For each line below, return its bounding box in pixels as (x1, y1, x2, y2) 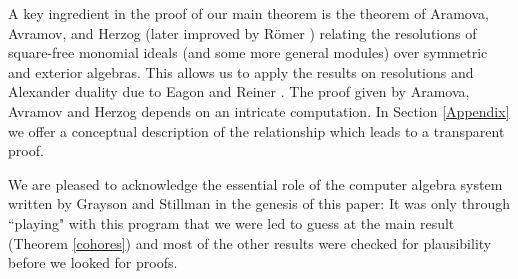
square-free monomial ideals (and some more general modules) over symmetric (8, 42, 488, 63)
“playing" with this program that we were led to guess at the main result (8, 212, 455, 233)
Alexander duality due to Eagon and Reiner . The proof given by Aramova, (8, 81, 470, 102)
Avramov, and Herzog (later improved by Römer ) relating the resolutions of (8, 22, 477, 43)
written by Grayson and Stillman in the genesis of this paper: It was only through (8, 193, 510, 214)
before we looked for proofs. (8, 252, 178, 273)
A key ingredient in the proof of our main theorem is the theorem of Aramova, (8, 3, 489, 23)
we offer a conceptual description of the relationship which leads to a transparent (8, 120, 505, 141)
